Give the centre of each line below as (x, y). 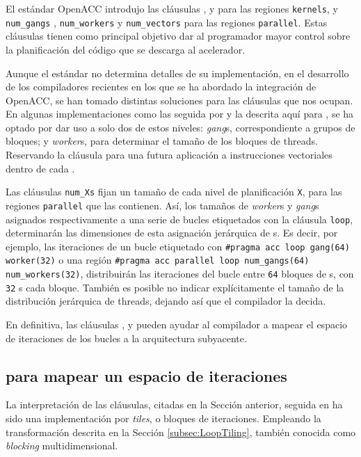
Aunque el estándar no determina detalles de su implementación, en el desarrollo (177, 73)
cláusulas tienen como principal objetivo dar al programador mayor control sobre (178, 36)
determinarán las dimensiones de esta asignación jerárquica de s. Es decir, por (172, 233)
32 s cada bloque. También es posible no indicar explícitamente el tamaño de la (175, 287)
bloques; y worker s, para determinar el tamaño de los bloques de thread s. (162, 141)
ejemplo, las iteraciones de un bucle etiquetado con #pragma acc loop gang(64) (178, 246)
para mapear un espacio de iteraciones (146, 375)
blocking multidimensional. (62, 446)
